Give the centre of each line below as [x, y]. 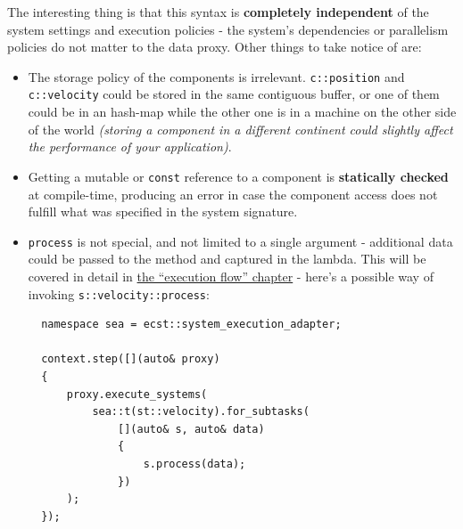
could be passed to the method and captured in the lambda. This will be [227, 259]
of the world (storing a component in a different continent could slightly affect [240, 129]
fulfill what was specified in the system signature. [163, 212]
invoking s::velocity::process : [119, 293]
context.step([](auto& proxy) [131, 359]
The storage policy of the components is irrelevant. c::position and [216, 76]
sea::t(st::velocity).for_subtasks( [201, 412]
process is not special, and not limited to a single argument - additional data [240, 241]
